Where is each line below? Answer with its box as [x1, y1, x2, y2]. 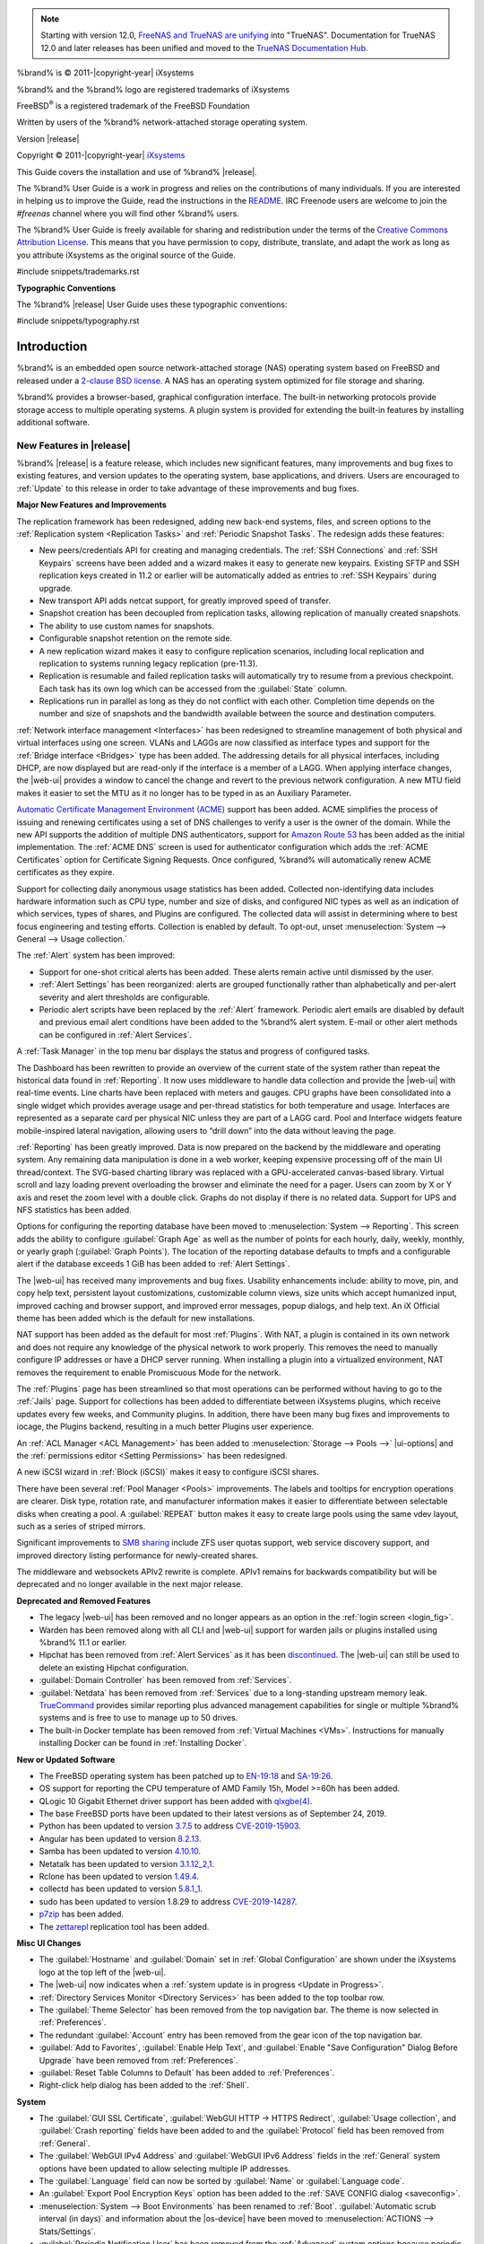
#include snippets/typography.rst [16, 315, 140, 327]
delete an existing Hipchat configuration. [39, 1661, 189, 1673]
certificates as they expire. [16, 867, 116, 878]
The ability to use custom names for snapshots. [39, 620, 215, 631]
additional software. [16, 416, 91, 427]
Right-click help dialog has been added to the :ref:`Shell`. [39, 2080, 250, 2091]
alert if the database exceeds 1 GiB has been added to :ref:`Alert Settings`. [16, 1258, 290, 1269]
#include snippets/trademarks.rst [16, 266, 140, 277]
